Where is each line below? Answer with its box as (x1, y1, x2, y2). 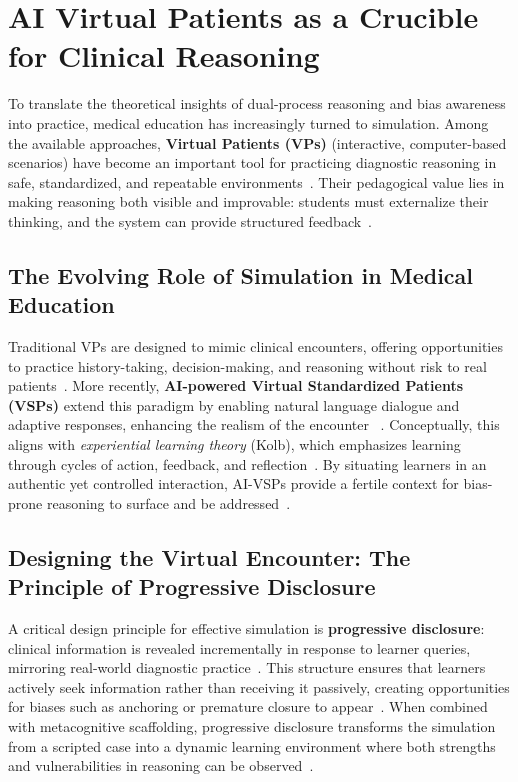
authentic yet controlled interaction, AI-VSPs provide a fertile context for (8, 473, 459, 494)
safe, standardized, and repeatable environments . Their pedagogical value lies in (8, 171, 505, 192)
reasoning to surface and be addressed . (46, 492, 291, 513)
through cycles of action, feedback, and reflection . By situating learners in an (8, 453, 487, 474)
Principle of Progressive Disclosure (8, 571, 376, 602)
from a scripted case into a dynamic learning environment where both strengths (8, 735, 496, 756)
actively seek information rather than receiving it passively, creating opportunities (8, 676, 510, 697)
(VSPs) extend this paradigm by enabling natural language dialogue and (8, 394, 460, 415)
